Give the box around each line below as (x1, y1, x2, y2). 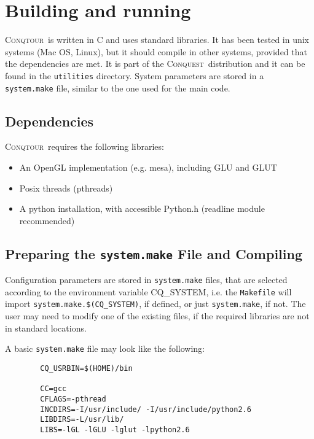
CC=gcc (40, 384, 67, 394)
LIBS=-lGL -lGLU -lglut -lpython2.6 (40, 425, 190, 434)
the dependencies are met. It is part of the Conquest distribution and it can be (5, 57, 305, 70)
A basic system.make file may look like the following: (5, 342, 205, 355)
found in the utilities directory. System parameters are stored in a (5, 69, 264, 82)
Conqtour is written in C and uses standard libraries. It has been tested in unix (5, 33, 310, 46)
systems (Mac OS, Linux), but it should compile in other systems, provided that (5, 45, 307, 58)
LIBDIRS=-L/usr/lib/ (40, 415, 124, 424)
